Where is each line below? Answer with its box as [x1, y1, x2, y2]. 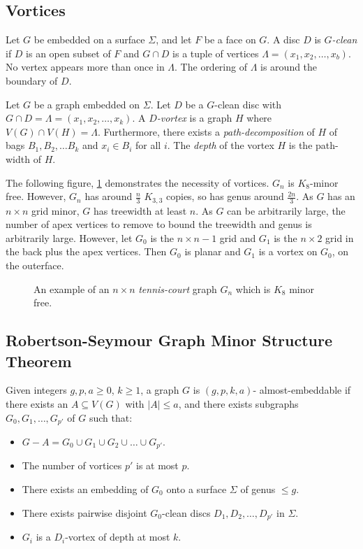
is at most [136, 458, 179, 473]
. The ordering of [175, 59, 247, 74]
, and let [156, 32, 192, 47]
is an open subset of [26, 45, 111, 60]
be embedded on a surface [34, 32, 145, 47]
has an [327, 189, 355, 204]
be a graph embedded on [34, 97, 140, 111]
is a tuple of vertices [172, 45, 259, 60]
